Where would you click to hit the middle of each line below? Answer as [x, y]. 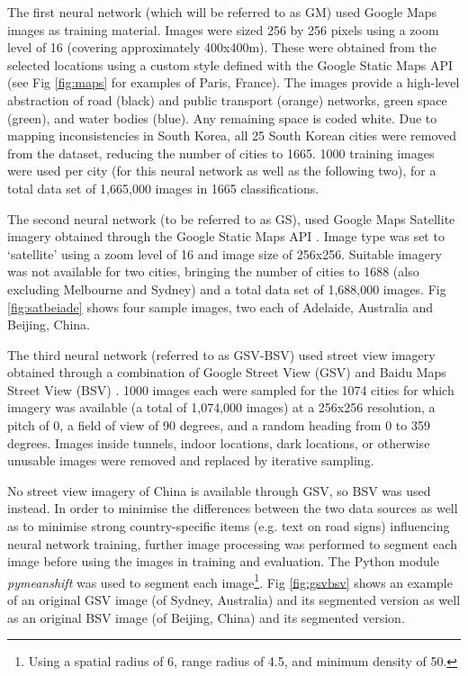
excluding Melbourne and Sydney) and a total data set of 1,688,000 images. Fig [227, 288]
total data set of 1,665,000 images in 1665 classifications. [163, 188]
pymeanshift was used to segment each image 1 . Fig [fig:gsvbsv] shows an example [230, 581]
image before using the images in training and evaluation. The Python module [223, 561]
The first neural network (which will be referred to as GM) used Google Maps [222, 12]
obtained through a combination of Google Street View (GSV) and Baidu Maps [227, 372]
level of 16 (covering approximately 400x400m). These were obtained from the [222, 47]
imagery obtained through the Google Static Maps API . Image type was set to [226, 236]
